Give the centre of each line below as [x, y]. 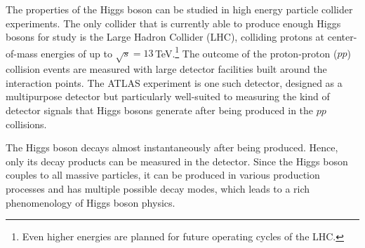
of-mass [22, 53]
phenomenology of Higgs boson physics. [91, 202]
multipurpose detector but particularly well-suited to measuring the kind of [168, 96]
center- [342, 37]
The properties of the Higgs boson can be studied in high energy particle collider [179, 9]
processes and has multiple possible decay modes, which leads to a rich [158, 188]
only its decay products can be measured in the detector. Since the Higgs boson [177, 161]
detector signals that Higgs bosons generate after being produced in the [160, 110]
